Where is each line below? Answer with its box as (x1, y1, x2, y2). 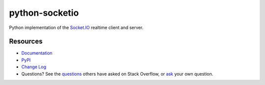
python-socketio (9, 7, 79, 18)
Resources (9, 37, 43, 46)
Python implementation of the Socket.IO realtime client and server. (9, 25, 144, 30)
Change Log (21, 64, 47, 70)
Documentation (21, 50, 53, 56)
